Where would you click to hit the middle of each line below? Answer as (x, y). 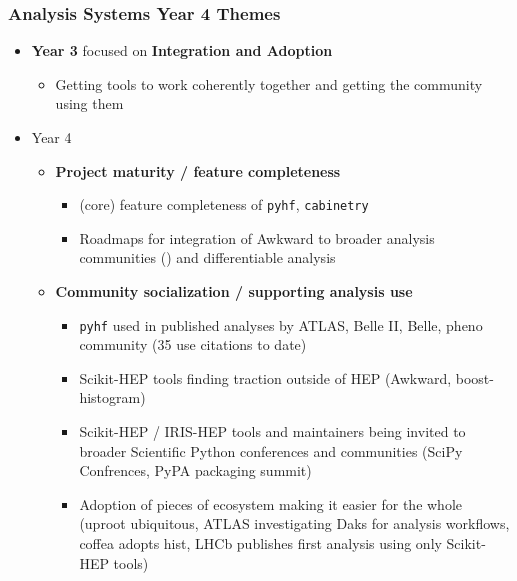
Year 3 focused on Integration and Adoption (182, 50)
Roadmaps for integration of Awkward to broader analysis (257, 237)
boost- (474, 377)
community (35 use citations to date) (193, 344)
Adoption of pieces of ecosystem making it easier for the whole (271, 503)
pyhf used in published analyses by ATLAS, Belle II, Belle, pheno (281, 324)
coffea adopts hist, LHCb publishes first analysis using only (260, 543)
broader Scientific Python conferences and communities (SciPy (271, 450)
